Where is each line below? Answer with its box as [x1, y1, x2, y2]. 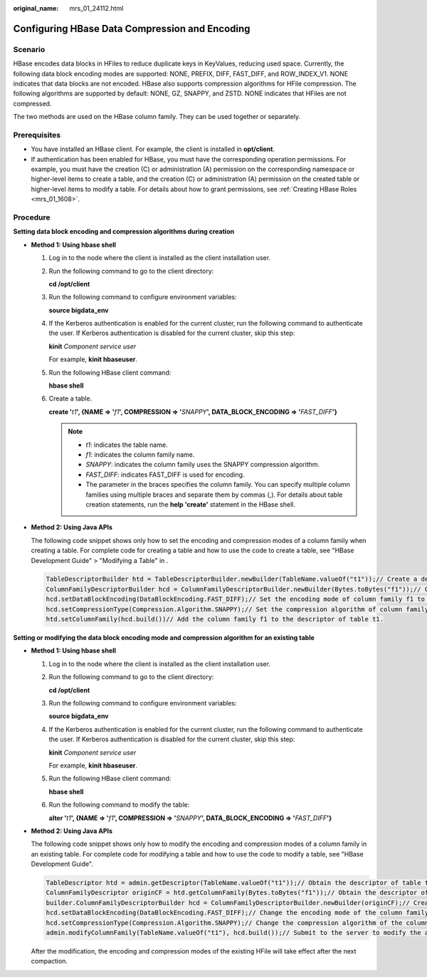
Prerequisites [13, 130, 60, 140]
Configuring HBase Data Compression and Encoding [13, 22, 251, 35]
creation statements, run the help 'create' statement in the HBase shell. [85, 500, 295, 509]
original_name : [13, 4, 59, 12]
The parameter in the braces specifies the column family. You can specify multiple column [85, 480, 350, 489]
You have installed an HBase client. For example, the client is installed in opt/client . [31, 145, 275, 153]
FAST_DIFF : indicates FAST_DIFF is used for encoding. [85, 470, 245, 479]
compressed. [13, 99, 52, 108]
